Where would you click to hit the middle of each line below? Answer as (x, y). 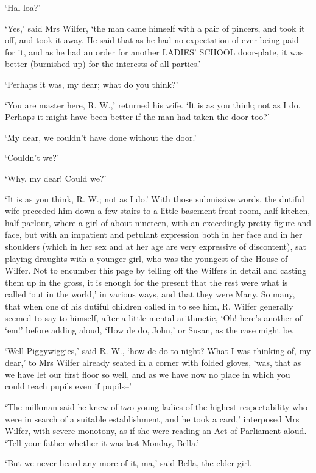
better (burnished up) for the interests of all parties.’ (103, 64)
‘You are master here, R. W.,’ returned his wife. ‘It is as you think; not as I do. (153, 105)
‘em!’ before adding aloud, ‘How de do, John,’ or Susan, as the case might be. (149, 330)
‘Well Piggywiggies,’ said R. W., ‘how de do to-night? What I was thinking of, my (158, 350)
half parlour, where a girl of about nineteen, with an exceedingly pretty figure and (158, 222)
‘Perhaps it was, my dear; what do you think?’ (92, 84)
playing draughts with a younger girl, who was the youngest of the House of (146, 258)
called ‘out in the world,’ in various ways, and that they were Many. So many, (150, 294)
